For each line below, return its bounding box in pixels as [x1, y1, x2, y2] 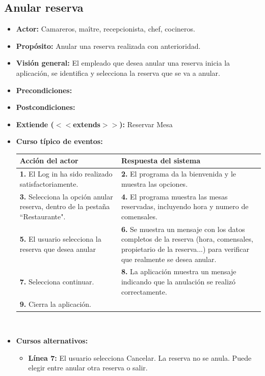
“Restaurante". [19, 211, 66, 221]
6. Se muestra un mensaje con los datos [121, 223, 245, 234]
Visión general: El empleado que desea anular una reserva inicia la [16, 57, 230, 68]
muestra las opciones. [121, 178, 188, 189]
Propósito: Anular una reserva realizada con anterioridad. [16, 40, 201, 51]
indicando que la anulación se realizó [121, 276, 236, 286]
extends [73, 119, 100, 129]
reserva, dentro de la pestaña [19, 201, 110, 212]
